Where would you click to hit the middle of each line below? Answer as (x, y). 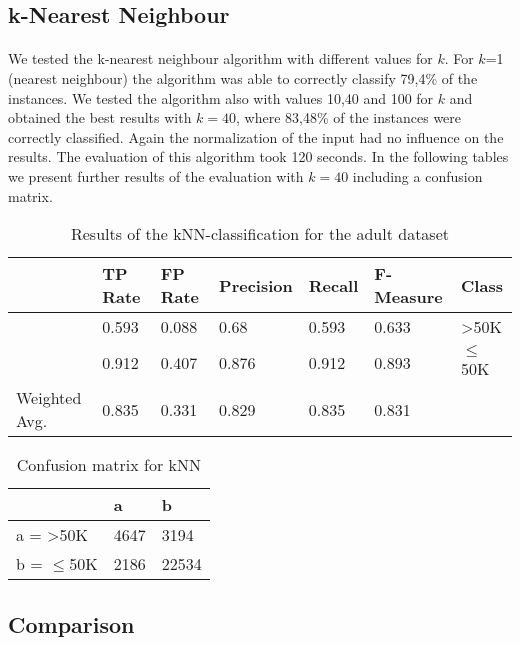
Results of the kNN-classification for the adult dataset (260, 234)
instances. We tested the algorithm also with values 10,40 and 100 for (221, 97)
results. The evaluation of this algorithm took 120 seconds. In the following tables (258, 156)
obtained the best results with (100, 117)
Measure (408, 297)
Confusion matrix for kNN (109, 465)
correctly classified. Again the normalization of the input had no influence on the (256, 136)
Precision (256, 285)
